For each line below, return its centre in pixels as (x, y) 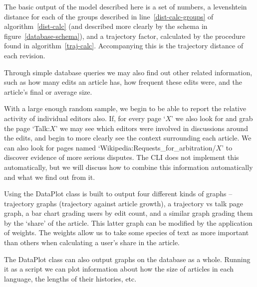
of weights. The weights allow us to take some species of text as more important (127, 232)
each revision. (25, 55)
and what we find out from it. (50, 177)
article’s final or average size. (48, 91)
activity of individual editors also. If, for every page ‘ (85, 118)
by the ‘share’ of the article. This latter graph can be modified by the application (128, 222)
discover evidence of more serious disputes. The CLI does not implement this (122, 157)
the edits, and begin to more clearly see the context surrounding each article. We (128, 138)
